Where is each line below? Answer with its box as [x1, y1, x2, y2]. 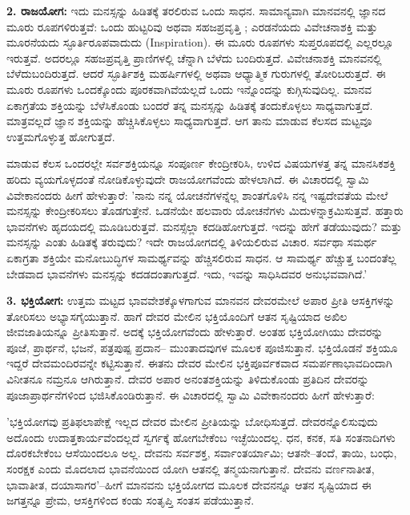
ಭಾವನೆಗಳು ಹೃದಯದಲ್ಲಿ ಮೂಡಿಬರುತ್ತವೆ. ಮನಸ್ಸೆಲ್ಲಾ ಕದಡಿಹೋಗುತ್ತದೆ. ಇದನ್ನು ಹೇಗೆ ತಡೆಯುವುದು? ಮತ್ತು [6, 217, 402, 234]
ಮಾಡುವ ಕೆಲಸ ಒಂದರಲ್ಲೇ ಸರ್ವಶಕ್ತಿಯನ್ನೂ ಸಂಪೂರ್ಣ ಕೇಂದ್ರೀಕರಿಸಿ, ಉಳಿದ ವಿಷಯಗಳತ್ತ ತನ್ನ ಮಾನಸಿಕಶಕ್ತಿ [6, 155, 396, 172]
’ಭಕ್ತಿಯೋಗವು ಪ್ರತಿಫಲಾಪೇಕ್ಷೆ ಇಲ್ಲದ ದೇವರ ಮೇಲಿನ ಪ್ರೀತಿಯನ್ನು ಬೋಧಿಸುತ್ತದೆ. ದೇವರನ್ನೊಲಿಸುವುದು [6, 413, 378, 430]
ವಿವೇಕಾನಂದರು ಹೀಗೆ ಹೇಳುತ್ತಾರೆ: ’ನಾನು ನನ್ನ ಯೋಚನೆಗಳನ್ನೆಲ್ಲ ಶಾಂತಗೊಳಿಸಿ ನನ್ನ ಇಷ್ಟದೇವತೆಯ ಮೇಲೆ [6, 186, 388, 203]
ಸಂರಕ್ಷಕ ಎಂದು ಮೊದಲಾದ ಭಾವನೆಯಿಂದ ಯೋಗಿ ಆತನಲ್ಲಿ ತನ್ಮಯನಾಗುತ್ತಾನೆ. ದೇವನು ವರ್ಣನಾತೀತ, [6, 460, 375, 477]
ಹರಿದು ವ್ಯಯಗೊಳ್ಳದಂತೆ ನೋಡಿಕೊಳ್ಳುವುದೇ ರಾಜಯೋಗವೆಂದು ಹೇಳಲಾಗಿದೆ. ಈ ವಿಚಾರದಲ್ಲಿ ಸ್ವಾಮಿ [6, 170, 369, 187]
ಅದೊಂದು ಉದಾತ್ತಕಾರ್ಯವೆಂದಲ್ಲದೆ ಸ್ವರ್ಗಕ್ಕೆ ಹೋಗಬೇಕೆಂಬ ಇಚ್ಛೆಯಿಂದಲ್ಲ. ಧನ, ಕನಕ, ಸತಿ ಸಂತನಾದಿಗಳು [6, 428, 396, 445]
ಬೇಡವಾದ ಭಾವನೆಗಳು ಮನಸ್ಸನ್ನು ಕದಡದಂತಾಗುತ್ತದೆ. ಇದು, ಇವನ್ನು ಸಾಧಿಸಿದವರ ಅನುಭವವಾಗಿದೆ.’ [6, 265, 368, 282]
